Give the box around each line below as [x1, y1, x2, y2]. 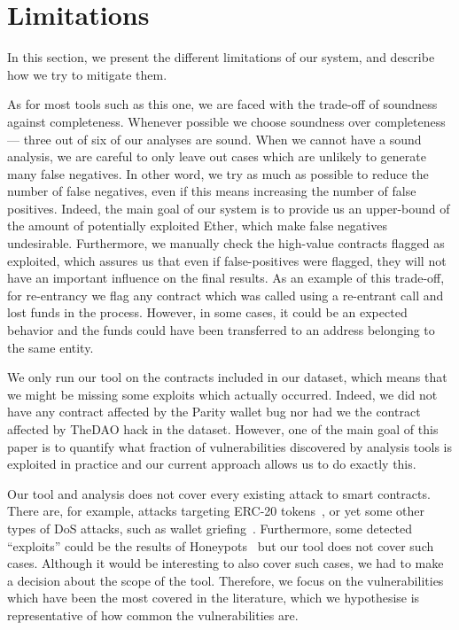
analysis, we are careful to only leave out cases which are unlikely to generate [7, 147, 426, 166]
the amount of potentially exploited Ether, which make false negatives [7, 216, 387, 235]
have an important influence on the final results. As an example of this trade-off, [7, 268, 445, 287]
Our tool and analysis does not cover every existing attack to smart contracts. [7, 484, 431, 502]
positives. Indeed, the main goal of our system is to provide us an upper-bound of [7, 198, 450, 217]
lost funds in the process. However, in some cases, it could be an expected [7, 303, 408, 322]
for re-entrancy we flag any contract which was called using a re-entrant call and [7, 285, 444, 304]
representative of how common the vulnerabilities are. [7, 605, 299, 624]
